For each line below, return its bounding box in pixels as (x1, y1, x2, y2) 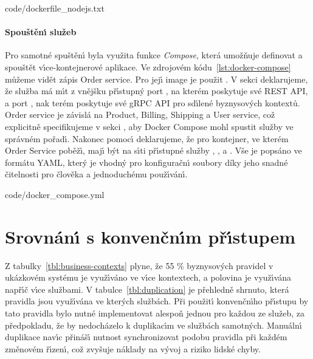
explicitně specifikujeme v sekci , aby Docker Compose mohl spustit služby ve (5, 120, 294, 132)
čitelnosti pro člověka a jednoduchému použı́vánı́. (5, 168, 188, 180)
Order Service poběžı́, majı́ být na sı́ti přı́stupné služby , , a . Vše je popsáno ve (5, 144, 302, 157)
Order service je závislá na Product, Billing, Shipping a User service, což (5, 108, 275, 121)
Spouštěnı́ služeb (5, 26, 77, 38)
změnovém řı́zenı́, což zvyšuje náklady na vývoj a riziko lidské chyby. (5, 342, 261, 355)
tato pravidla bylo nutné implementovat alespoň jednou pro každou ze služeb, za (5, 307, 304, 320)
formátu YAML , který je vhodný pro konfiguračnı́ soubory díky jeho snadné (5, 156, 288, 168)
